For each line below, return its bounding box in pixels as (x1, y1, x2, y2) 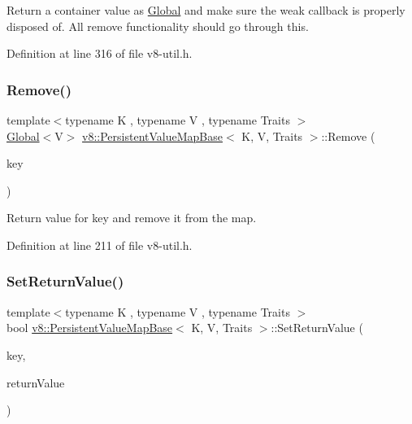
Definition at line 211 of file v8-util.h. (7, 236, 193, 253)
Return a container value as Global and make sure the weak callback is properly (7, 2, 405, 18)
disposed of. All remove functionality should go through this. (7, 17, 309, 34)
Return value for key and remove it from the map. (7, 209, 257, 226)
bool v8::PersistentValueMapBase (7, 319, 173, 336)
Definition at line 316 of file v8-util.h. (7, 45, 193, 62)
